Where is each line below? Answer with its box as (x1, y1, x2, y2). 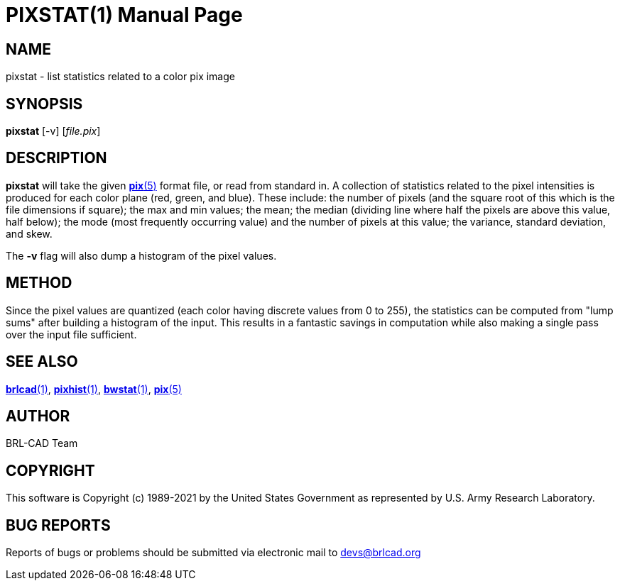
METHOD (6, 274, 72, 292)
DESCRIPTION (6, 149, 107, 167)
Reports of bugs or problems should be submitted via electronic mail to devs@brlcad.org (6, 546, 421, 559)
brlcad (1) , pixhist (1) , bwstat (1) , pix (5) (6, 382, 182, 395)
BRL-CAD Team (6, 437, 78, 450)
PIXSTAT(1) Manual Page (6, 3, 243, 27)
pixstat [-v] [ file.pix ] (6, 125, 101, 138)
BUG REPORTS (6, 516, 111, 534)
